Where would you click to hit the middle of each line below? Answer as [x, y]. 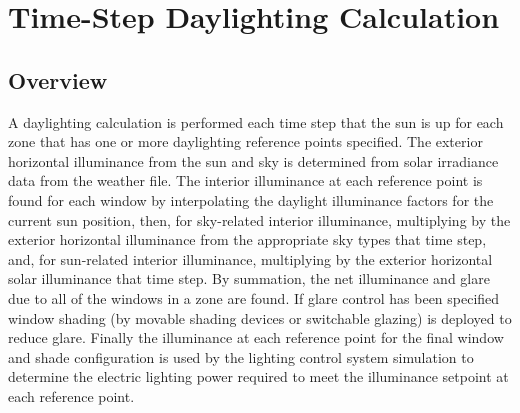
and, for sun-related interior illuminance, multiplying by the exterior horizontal [250, 258]
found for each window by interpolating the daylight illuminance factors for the [251, 199]
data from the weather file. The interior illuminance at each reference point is [245, 180]
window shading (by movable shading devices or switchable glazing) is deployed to [260, 317]
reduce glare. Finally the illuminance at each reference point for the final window [256, 337]
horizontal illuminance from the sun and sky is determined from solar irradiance [253, 160]
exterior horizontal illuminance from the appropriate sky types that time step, [247, 239]
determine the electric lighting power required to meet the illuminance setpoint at [258, 376]
